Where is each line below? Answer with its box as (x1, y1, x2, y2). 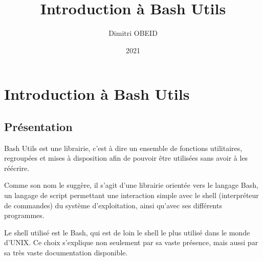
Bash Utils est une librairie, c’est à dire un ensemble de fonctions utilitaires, (4, 142, 243, 153)
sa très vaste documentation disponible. (4, 247, 128, 258)
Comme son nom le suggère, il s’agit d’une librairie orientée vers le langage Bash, (4, 180, 258, 190)
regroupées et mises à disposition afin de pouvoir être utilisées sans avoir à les (4, 153, 248, 163)
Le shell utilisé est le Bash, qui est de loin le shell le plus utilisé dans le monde (4, 227, 250, 237)
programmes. (4, 210, 45, 221)
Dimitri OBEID (108, 28, 158, 38)
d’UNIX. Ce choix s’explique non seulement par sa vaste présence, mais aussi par (4, 237, 258, 248)
